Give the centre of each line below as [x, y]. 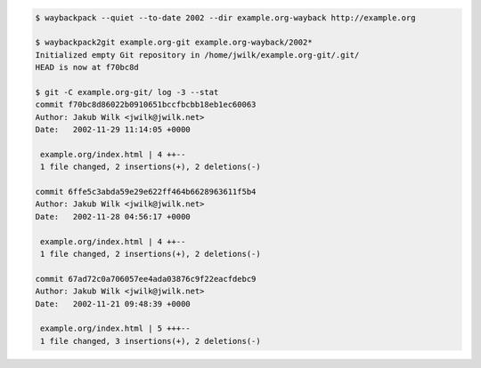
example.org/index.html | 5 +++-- [115, 328]
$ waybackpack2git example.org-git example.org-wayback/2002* [174, 43]
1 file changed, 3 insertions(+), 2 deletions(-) [151, 341]
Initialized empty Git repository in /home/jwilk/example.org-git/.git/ [197, 55]
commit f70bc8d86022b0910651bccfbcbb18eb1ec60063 [146, 105]
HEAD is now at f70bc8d [87, 68]
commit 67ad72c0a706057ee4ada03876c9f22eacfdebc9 [146, 279]
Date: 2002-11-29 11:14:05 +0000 [113, 130]
